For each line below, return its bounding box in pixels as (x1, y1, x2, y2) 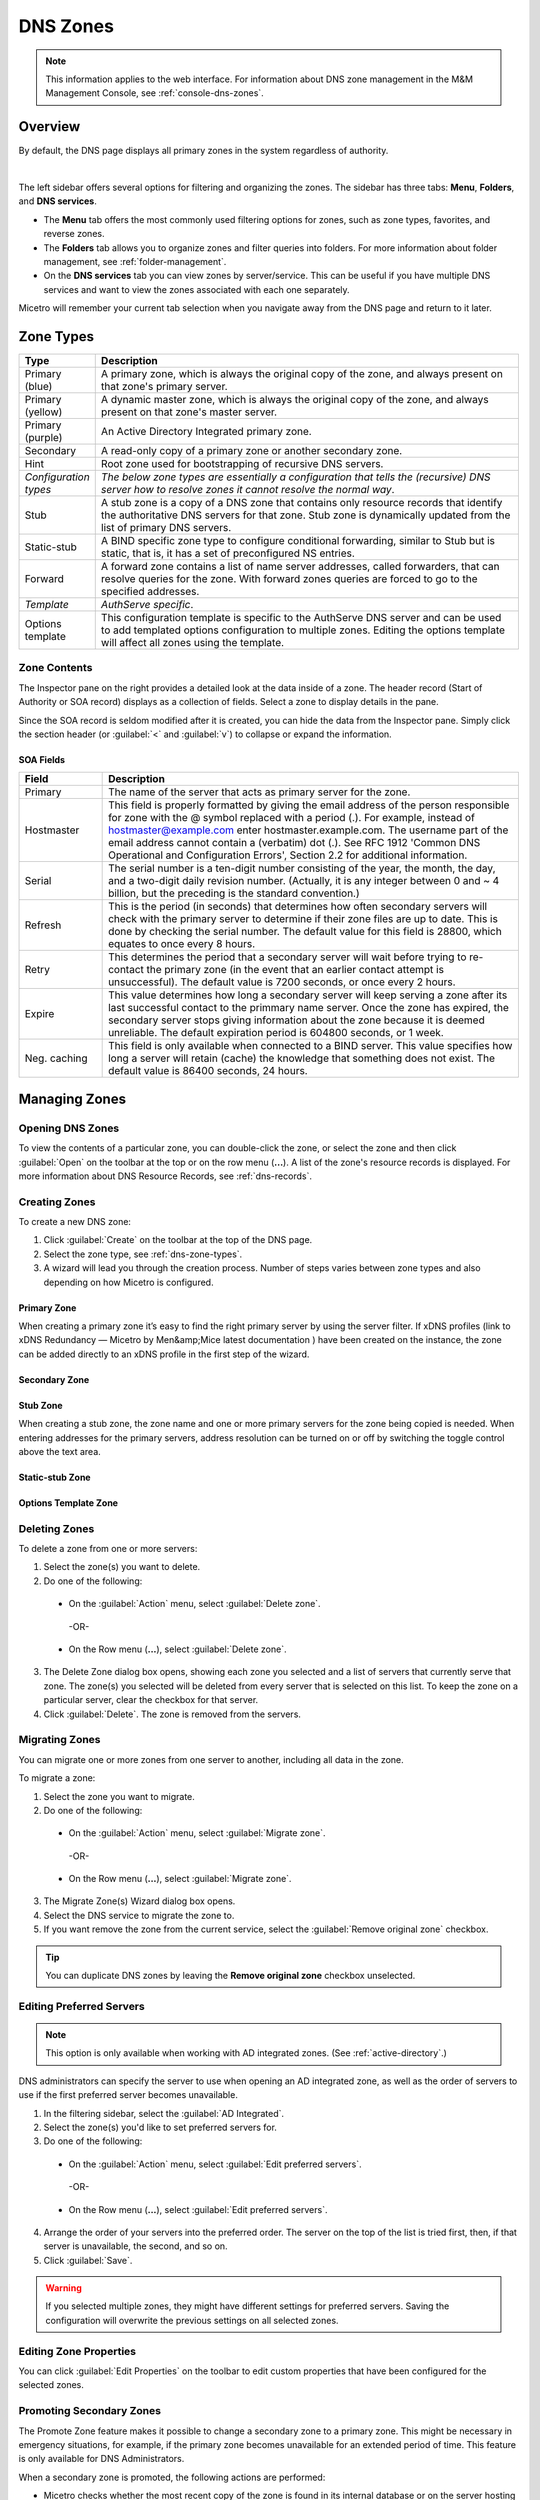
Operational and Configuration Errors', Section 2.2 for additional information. (108, 848, 468, 862)
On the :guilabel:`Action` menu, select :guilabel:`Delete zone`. (68, 1598, 321, 1610)
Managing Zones (18, 1090, 127, 1107)
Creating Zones (18, 1195, 96, 1209)
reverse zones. (43, 228, 105, 240)
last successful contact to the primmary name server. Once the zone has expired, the (108, 1001, 509, 1015)
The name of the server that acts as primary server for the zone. (108, 785, 411, 799)
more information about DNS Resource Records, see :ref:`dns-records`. (18, 1170, 312, 1182)
